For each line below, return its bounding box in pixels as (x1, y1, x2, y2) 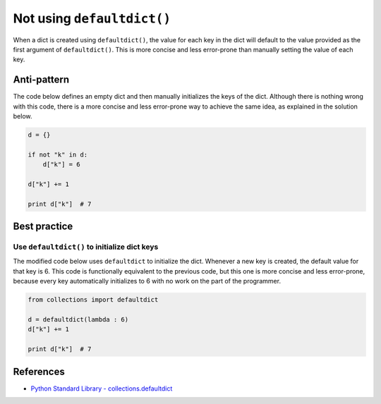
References (13, 365, 65, 377)
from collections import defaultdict (28, 296, 159, 304)
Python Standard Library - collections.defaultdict (30, 384, 173, 393)
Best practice (13, 221, 73, 233)
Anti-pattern (13, 74, 70, 86)
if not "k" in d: (28, 150, 88, 159)
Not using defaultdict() (13, 11, 171, 26)
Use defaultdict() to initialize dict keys (13, 242, 159, 252)
